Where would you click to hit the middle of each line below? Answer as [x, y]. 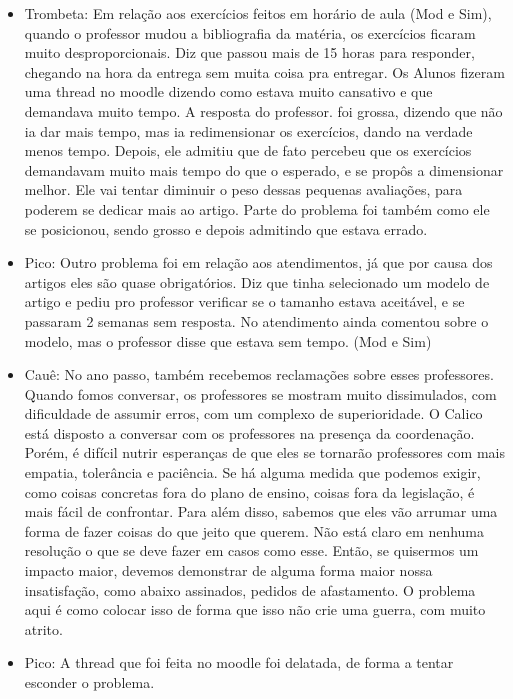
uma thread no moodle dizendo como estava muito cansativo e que [228, 91]
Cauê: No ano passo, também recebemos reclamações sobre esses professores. [259, 374]
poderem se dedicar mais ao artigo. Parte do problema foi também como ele [257, 208]
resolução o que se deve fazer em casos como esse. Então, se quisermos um [251, 550]
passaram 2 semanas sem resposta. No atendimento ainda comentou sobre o [256, 320]
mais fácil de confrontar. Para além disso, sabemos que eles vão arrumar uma [261, 511]
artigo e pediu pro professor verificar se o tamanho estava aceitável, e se [244, 301]
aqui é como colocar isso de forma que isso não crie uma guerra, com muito [255, 609]
